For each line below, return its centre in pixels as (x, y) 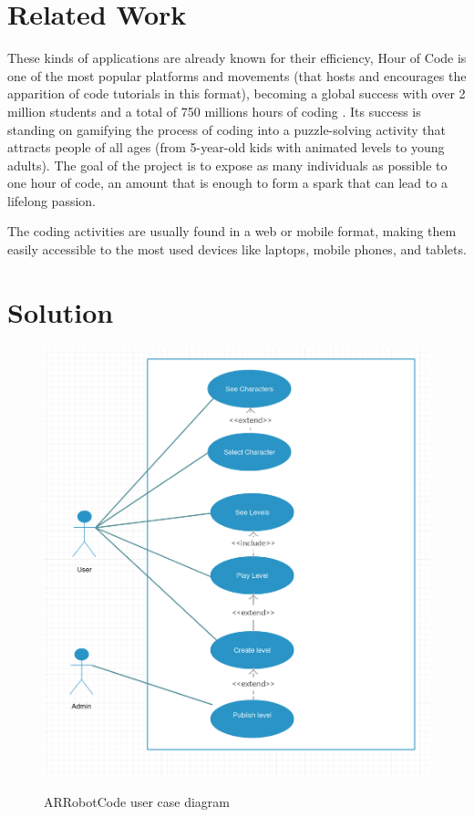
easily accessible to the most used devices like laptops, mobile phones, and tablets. (237, 249)
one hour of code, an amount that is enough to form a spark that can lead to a (227, 183)
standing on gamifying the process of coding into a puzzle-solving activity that (227, 129)
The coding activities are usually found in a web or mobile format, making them (232, 231)
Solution (61, 311)
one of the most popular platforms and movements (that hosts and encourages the (237, 75)
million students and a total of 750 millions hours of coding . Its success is (214, 111)
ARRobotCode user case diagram (137, 802)
